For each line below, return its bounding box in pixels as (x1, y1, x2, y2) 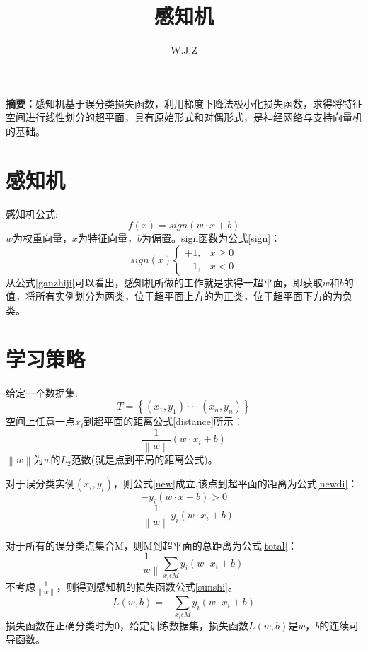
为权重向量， (13, 231, 73, 245)
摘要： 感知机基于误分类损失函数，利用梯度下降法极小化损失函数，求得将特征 (6, 95, 362, 110)
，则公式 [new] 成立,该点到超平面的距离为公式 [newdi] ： (113, 476, 358, 491)
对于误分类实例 (6, 476, 75, 491)
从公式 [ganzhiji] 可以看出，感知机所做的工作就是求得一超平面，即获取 (6, 274, 323, 289)
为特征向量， (78, 231, 138, 245)
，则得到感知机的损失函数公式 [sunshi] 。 (56, 579, 238, 593)
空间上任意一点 (6, 414, 75, 429)
